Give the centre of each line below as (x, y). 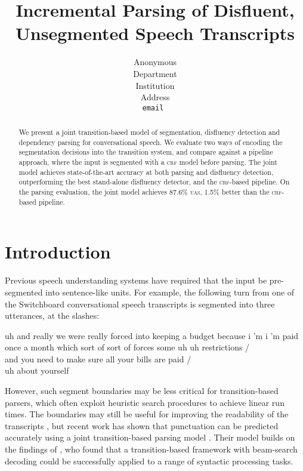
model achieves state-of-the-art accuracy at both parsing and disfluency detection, (146, 172)
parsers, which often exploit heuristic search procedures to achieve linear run (145, 402)
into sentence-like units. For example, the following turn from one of (170, 292)
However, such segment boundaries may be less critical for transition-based (142, 391)
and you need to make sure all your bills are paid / (98, 358)
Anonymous (155, 62)
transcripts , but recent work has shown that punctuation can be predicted (142, 425)
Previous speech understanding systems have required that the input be (136, 280)
